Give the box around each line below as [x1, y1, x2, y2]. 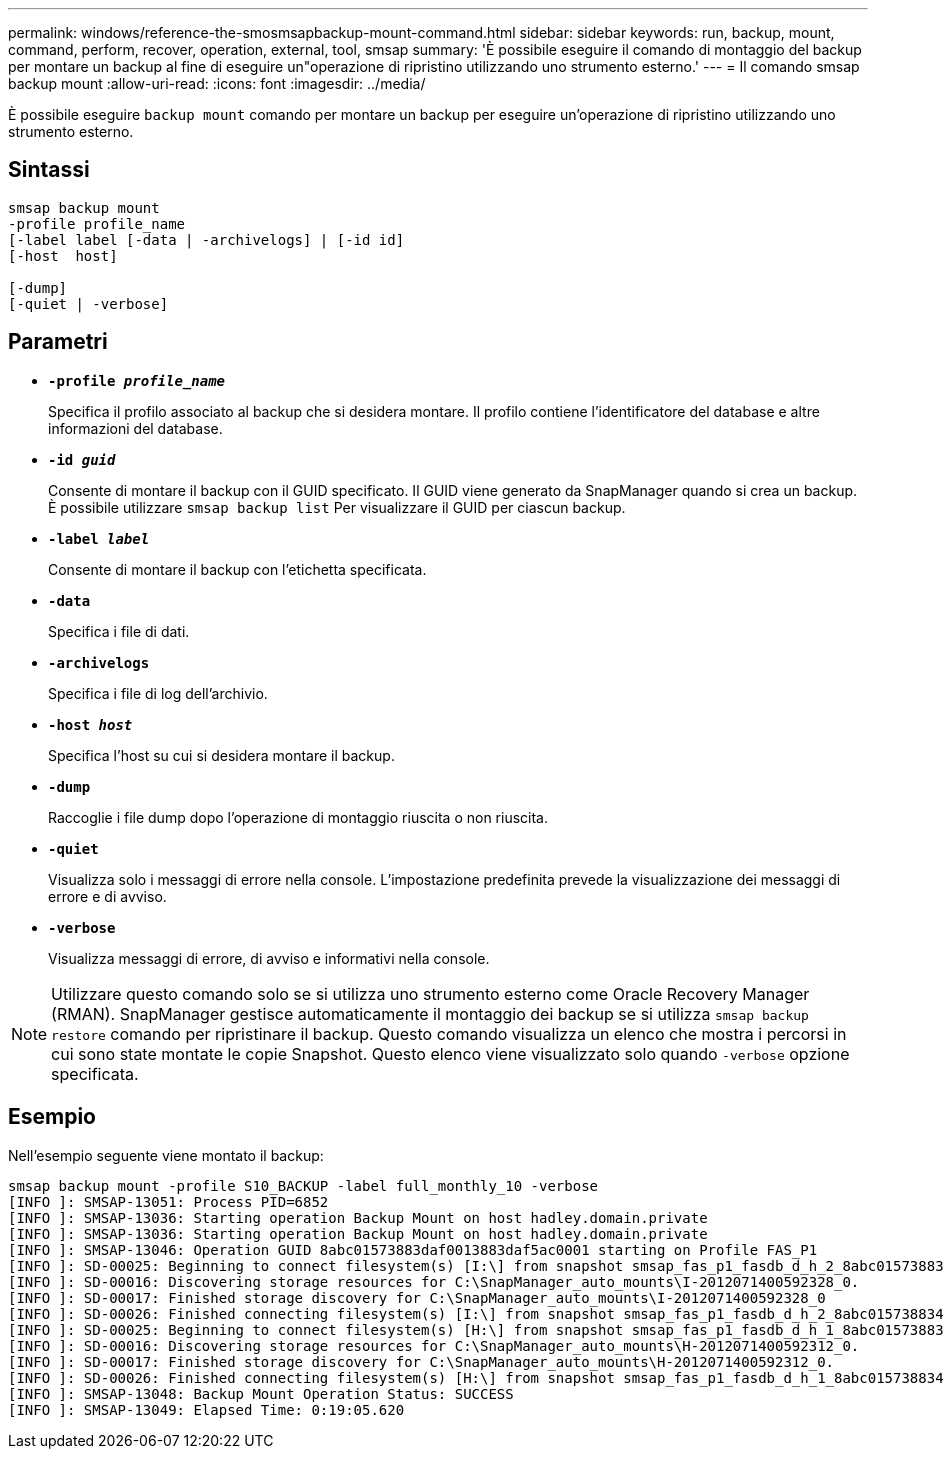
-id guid [48, 451, 116, 468]
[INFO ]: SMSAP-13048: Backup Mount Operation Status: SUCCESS [8, 1385, 514, 1402]
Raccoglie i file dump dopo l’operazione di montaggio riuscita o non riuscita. [48, 808, 549, 826]
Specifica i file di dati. [48, 622, 190, 640]
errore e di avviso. [48, 887, 167, 905]
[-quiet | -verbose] [8, 295, 169, 312]
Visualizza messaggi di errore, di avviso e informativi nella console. [48, 949, 490, 967]
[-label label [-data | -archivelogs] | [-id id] [8, 231, 405, 248]
